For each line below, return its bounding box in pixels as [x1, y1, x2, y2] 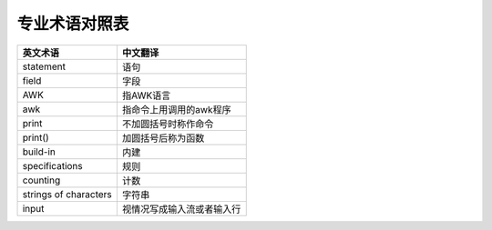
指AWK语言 [121, 89, 171, 102]
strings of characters [22, 187, 113, 200]
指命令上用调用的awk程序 [121, 103, 231, 115]
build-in [22, 145, 56, 158]
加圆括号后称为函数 [121, 132, 205, 145]
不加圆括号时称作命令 [121, 117, 214, 130]
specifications [22, 159, 83, 172]
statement [22, 60, 66, 73]
